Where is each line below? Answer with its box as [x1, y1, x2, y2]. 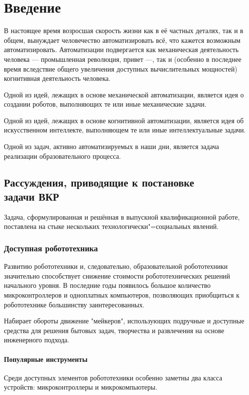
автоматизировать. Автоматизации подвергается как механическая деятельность [4, 44, 239, 55]
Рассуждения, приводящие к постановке [4, 174, 194, 189]
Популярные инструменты [4, 354, 88, 364]
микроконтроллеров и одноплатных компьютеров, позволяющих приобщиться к [4, 290, 240, 300]
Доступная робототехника [4, 242, 98, 254]
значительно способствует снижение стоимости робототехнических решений [4, 270, 231, 281]
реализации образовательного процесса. [4, 150, 121, 161]
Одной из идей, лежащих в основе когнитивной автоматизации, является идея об [4, 115, 244, 125]
